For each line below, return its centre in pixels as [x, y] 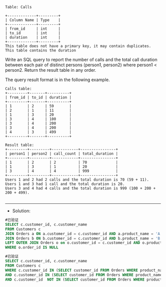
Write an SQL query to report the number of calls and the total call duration [81, 60]
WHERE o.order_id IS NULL [32, 247]
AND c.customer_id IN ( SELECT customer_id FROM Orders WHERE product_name [84, 275]
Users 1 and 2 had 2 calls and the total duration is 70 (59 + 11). [77, 180]
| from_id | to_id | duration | [38, 97]
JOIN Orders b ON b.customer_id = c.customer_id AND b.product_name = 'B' [84, 238]
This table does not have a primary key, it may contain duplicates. [78, 46]
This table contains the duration [41, 50]
